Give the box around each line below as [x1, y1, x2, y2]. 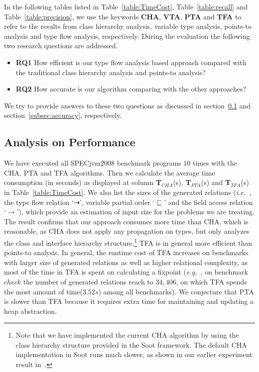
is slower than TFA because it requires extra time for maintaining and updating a [4, 296, 254, 306]
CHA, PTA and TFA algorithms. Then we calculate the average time [4, 167, 215, 178]
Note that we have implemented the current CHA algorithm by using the [15, 330, 239, 340]
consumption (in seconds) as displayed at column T [4, 177, 162, 187]
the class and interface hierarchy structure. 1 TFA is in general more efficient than [4, 236, 253, 248]
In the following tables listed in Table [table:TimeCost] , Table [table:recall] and [4, 1, 248, 11]
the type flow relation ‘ [4, 196, 74, 207]
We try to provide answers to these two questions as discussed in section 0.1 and [4, 100, 251, 110]
